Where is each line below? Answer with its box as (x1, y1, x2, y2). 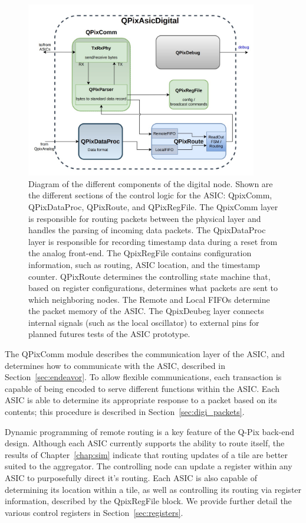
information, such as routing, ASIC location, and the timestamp (28, 258, 260, 270)
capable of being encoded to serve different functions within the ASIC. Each (5, 382, 279, 394)
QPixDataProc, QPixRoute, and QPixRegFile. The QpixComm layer (28, 200, 278, 213)
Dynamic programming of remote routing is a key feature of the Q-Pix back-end (5, 425, 295, 437)
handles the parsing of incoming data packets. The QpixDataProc (28, 224, 266, 236)
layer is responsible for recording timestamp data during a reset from (28, 235, 278, 247)
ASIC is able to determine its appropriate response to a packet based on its (5, 394, 277, 406)
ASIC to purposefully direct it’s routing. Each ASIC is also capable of (5, 472, 258, 484)
